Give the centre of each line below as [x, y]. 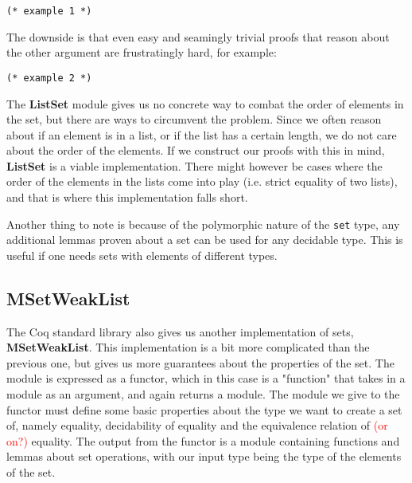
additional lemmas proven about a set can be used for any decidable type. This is [205, 240]
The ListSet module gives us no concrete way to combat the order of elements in [205, 103]
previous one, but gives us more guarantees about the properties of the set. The [200, 362]
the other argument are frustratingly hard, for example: [142, 52]
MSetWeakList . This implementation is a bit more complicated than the [188, 347]
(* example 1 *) [49, 11]
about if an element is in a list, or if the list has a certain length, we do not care [202, 134]
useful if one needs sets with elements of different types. [142, 255]
